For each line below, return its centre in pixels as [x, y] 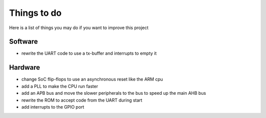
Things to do [35, 13]
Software [23, 42]
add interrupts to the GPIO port [53, 107]
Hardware [25, 67]
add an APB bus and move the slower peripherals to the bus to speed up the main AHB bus [114, 93]
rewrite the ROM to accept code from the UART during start [82, 100]
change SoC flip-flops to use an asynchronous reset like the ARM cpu [92, 79]
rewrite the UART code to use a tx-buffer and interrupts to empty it [89, 53]
